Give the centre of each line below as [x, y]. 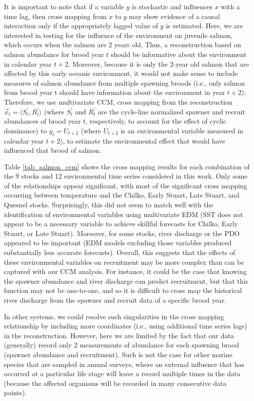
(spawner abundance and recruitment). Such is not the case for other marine [118, 354]
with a [230, 6]
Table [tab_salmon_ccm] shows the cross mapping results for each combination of [127, 166]
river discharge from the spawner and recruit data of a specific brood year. [115, 300]
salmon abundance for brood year [54, 54]
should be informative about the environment [179, 54]
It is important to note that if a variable [64, 6]
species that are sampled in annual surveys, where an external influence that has [124, 364]
